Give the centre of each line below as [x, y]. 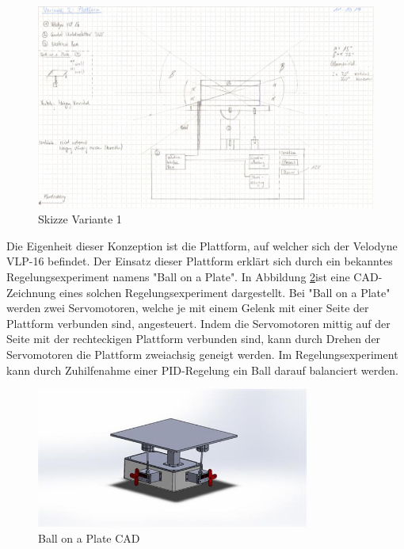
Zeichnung [31, 292]
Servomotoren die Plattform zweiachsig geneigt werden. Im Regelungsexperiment [202, 354]
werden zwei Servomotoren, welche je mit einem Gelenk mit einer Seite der [188, 308]
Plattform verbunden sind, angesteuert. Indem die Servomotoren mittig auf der [198, 323]
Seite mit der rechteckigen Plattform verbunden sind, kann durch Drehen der [194, 339]
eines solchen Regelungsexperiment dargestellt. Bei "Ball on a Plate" [225, 292]
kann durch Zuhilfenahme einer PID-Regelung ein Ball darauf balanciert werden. [202, 370]
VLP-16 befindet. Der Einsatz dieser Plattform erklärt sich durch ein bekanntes [200, 261]
